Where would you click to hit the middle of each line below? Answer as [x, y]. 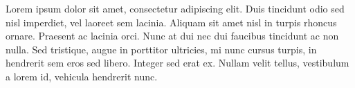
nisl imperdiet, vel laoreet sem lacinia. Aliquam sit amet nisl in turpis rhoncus [171, 22]
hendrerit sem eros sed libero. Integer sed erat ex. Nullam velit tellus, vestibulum [177, 63]
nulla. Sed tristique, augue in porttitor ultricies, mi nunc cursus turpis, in [161, 49]
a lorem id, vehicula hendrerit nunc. [82, 76]
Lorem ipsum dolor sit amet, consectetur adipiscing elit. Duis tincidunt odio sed [175, 8]
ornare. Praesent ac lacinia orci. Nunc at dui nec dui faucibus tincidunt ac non [172, 36]
